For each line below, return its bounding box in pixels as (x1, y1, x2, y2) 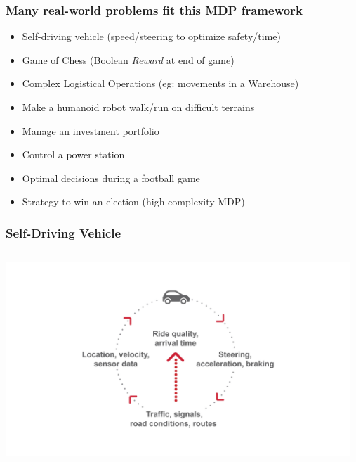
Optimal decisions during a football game (22, 170, 200, 185)
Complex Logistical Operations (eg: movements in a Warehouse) (22, 76, 299, 91)
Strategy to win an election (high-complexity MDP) (22, 194, 245, 209)
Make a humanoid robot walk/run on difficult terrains (22, 100, 255, 114)
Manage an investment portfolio (22, 123, 159, 138)
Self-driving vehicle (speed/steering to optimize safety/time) (22, 29, 281, 44)
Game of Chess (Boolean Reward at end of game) (22, 52, 235, 67)
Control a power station (22, 147, 125, 162)
